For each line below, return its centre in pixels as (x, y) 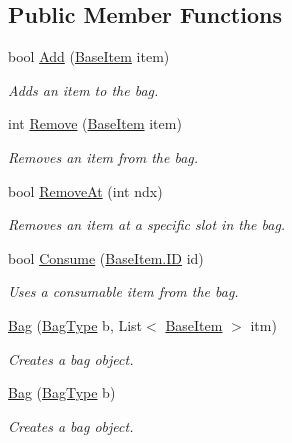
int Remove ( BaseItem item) (95, 123)
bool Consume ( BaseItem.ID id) (106, 257)
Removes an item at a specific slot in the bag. (147, 224)
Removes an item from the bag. (103, 156)
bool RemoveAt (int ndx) (85, 190)
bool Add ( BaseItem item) (89, 56)
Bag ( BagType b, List (75, 324)
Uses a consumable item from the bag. (123, 291)
